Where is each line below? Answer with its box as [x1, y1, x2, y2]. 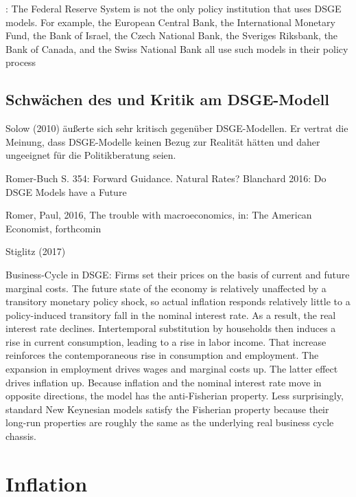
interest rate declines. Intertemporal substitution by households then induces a [5, 321, 336, 335]
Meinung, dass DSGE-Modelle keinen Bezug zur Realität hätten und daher [5, 134, 320, 148]
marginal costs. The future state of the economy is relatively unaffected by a [5, 280, 327, 295]
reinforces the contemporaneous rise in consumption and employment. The [5, 348, 319, 362]
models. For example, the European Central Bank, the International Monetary [5, 14, 335, 29]
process [5, 55, 36, 69]
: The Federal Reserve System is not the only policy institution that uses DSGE [5, 1, 342, 15]
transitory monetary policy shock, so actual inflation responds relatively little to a [5, 294, 351, 309]
